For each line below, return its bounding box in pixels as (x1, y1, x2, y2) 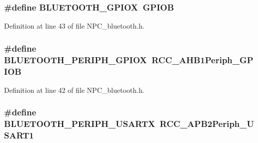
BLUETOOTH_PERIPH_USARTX (4, 117, 155, 130)
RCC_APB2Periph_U (159, 117, 254, 130)
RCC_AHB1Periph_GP (151, 53, 253, 66)
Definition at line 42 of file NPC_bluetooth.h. (4, 84, 144, 95)
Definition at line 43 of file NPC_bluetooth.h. (4, 21, 144, 31)
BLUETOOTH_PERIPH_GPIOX (4, 53, 147, 66)
